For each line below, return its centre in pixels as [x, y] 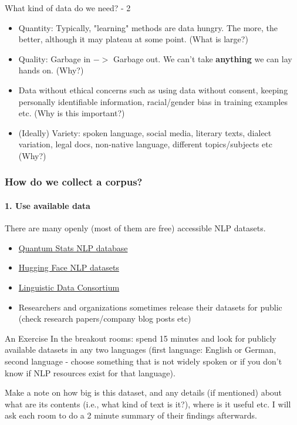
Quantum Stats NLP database [73, 247]
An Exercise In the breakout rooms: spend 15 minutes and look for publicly [141, 338]
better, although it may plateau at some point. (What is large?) [133, 39]
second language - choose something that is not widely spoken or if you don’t [144, 361]
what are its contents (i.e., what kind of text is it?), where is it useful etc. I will [148, 404]
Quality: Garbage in [55, 58]
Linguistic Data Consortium [69, 287]
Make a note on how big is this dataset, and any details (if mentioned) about [144, 392]
